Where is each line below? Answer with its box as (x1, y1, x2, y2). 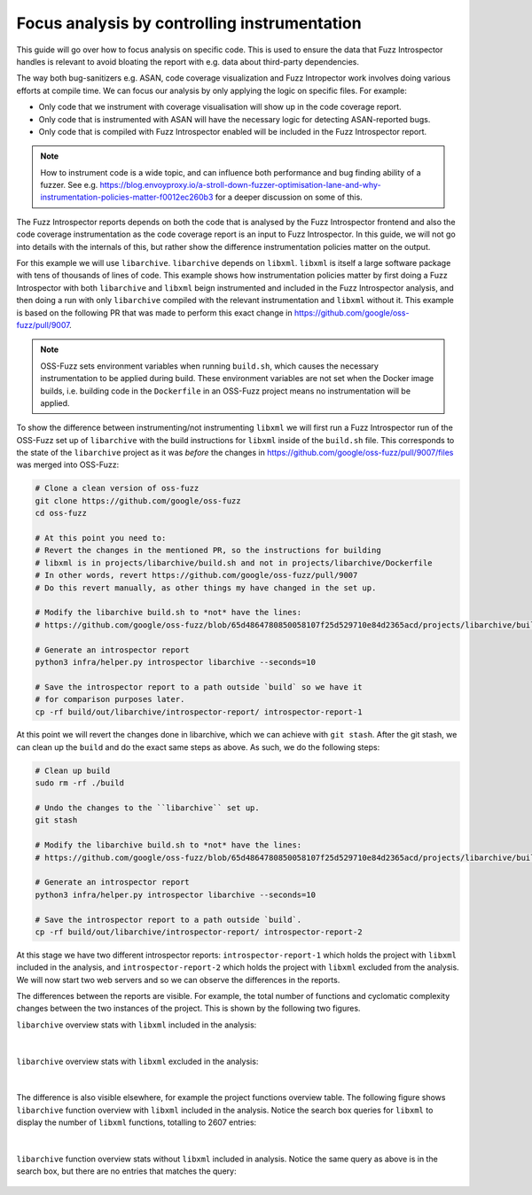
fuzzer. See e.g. (40, 180, 98, 191)
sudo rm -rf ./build (35, 778, 124, 788)
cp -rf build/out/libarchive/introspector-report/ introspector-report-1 (35, 707, 363, 717)
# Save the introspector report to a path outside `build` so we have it (35, 682, 363, 691)
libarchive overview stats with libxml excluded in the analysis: (16, 1056, 259, 1066)
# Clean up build (35, 765, 111, 776)
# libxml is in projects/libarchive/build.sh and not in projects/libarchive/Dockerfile (35, 558, 434, 567)
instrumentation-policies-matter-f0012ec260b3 (40, 191, 214, 203)
